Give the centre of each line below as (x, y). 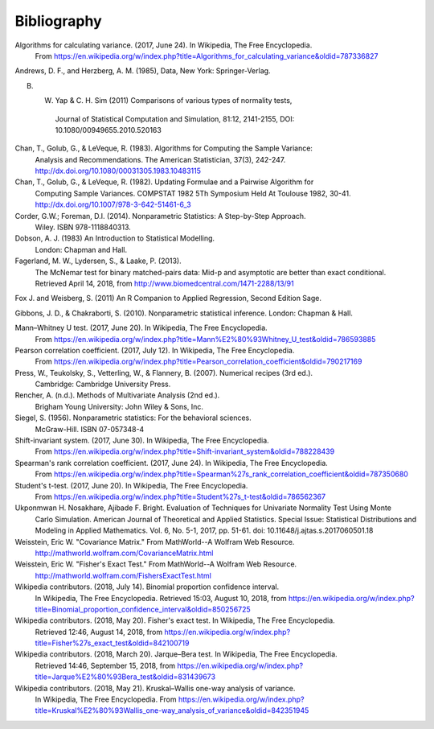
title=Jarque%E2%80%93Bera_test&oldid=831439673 (125, 677)
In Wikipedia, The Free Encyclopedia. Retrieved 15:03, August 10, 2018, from (161, 598)
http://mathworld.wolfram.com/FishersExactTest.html (123, 575)
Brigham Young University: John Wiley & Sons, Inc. (119, 406)
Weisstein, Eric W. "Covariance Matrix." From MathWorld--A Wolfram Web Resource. (155, 542)
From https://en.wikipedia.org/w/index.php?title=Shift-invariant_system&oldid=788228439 (185, 451)
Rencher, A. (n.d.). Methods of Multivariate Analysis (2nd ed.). (117, 395)
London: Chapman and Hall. (81, 249)
